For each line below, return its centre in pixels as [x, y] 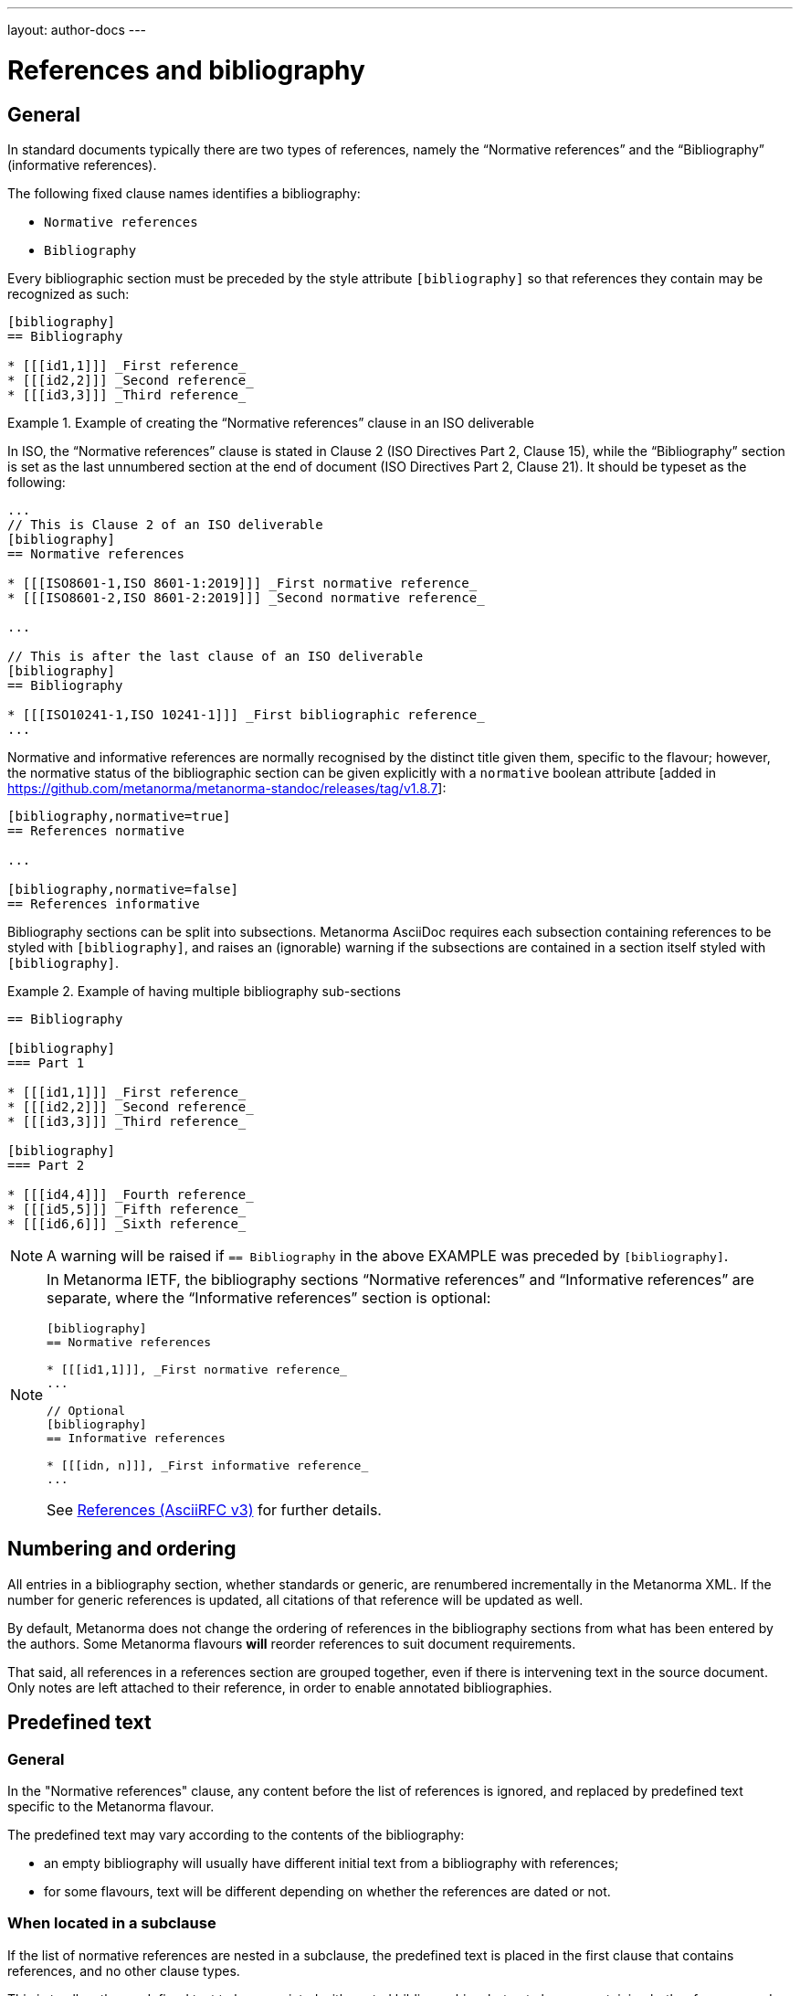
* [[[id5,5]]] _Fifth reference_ [127, 1209]
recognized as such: [68, 293]
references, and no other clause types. [124, 1970]
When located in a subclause [112, 1923]
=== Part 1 [46, 1062]
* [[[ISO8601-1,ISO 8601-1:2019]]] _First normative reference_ [242, 583]
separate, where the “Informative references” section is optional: [269, 1297]
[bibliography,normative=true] [119, 816]
